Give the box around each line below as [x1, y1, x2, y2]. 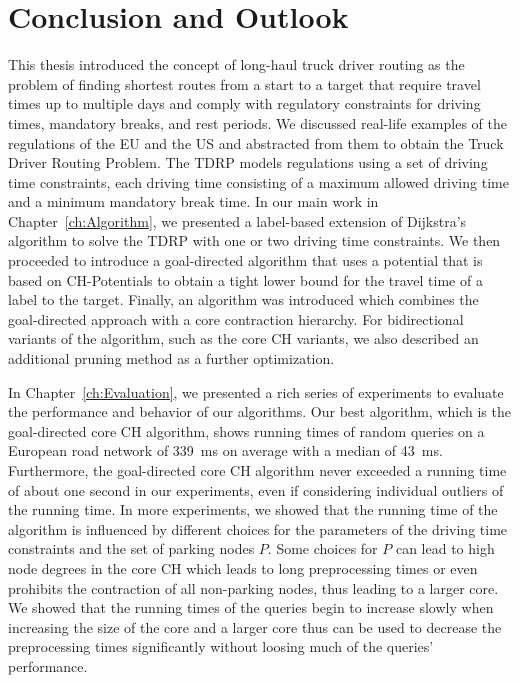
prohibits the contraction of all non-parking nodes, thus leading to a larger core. [8, 577, 499, 598]
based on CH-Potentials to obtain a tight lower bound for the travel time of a [8, 269, 483, 290]
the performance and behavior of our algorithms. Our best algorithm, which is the [8, 401, 511, 422]
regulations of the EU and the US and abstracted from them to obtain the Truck [8, 132, 504, 153]
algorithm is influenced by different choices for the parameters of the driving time [8, 518, 508, 539]
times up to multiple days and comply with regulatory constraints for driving [8, 93, 481, 114]
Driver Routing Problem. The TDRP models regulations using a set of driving [8, 152, 488, 173]
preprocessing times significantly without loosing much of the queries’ [8, 636, 434, 657]
